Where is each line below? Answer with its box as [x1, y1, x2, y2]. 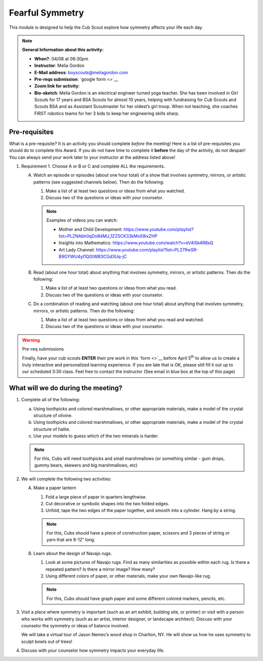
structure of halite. [33, 426, 71, 432]
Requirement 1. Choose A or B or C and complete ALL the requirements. [21, 163, 165, 169]
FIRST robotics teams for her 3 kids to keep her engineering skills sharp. [34, 110, 180, 116]
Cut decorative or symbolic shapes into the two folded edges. [45, 500, 169, 506]
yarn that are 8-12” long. [46, 537, 95, 543]
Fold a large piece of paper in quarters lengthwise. [45, 494, 147, 500]
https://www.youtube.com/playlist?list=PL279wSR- [95, 247, 199, 252]
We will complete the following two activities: [21, 476, 112, 482]
